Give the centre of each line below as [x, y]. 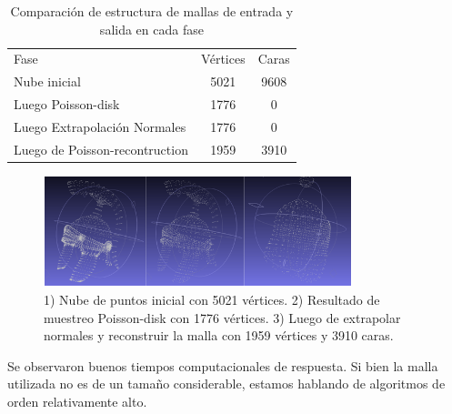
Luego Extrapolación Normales [100, 126]
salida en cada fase [151, 29]
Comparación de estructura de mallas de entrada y [152, 11]
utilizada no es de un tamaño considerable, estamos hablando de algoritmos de [226, 384]
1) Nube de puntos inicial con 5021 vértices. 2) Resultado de [212, 299]
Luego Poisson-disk [67, 104]
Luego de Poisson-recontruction [101, 149]
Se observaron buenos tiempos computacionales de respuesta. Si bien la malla [223, 365]
